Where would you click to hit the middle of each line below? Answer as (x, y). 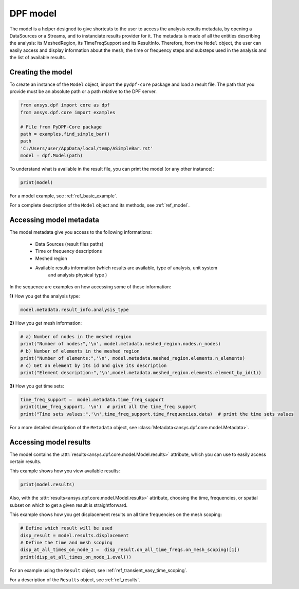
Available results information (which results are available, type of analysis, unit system (126, 268)
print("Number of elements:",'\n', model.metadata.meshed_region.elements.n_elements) (133, 358)
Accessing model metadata (54, 220)
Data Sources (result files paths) (69, 244)
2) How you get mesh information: (46, 323)
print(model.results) (48, 485)
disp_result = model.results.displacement (74, 535)
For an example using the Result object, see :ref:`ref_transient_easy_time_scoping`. (98, 570)
